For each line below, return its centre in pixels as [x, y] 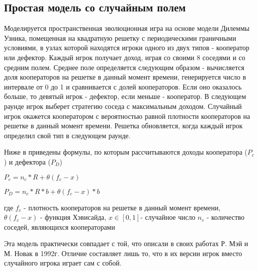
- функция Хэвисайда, [73, 217]
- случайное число [168, 217]
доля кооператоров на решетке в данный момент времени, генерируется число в [125, 77]
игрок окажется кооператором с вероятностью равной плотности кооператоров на [127, 116]
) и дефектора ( [27, 161]
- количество [225, 217]
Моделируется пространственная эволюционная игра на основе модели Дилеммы [127, 28]
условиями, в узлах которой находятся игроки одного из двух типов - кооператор [127, 47]
